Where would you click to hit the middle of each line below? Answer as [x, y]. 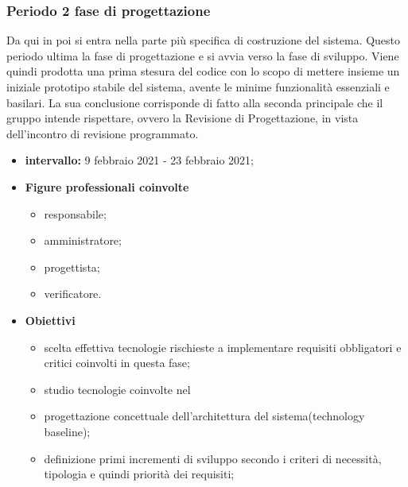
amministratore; [83, 240]
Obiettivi [50, 320]
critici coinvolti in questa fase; [117, 363]
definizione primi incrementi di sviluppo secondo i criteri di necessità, [213, 458]
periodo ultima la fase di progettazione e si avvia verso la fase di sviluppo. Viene [203, 55]
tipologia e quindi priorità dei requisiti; [139, 474]
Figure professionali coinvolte [107, 186]
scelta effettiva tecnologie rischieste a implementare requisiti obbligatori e [223, 347]
